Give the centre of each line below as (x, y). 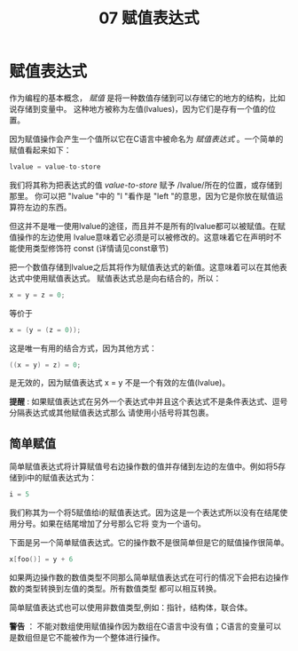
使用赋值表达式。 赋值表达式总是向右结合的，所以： (127, 278)
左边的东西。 (48, 207)
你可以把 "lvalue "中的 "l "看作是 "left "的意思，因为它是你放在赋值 (155, 195)
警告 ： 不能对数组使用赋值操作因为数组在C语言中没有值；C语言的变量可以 (145, 626)
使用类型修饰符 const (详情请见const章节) (93, 248)
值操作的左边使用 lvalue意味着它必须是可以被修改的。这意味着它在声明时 (141, 237)
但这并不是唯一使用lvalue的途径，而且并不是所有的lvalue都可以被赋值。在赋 (147, 226)
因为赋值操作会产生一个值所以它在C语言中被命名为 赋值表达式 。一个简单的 (146, 139)
